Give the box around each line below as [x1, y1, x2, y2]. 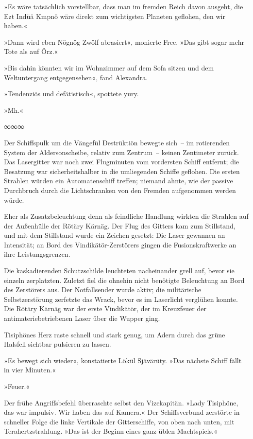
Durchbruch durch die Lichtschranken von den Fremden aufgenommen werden [4, 185, 236, 195]
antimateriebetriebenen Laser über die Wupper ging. [4, 313, 160, 323]
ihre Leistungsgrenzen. [4, 249, 70, 259]
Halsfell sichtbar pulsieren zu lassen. [4, 339, 111, 349]
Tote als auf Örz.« [4, 46, 58, 56]
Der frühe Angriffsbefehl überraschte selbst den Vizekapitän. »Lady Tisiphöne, [4, 397, 238, 407]
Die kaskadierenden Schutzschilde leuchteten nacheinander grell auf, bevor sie [4, 265, 235, 276]
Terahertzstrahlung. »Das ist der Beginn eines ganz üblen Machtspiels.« [4, 426, 218, 436]
